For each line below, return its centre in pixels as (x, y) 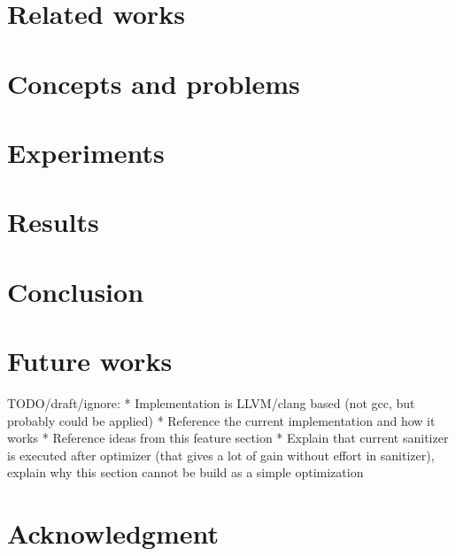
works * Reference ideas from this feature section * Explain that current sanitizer (228, 438)
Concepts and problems (154, 83)
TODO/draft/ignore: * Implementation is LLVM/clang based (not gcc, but (211, 403)
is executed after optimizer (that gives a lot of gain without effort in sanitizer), (221, 455)
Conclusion (76, 291)
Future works (90, 361)
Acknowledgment (113, 533)
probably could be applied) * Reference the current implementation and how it (221, 420)
